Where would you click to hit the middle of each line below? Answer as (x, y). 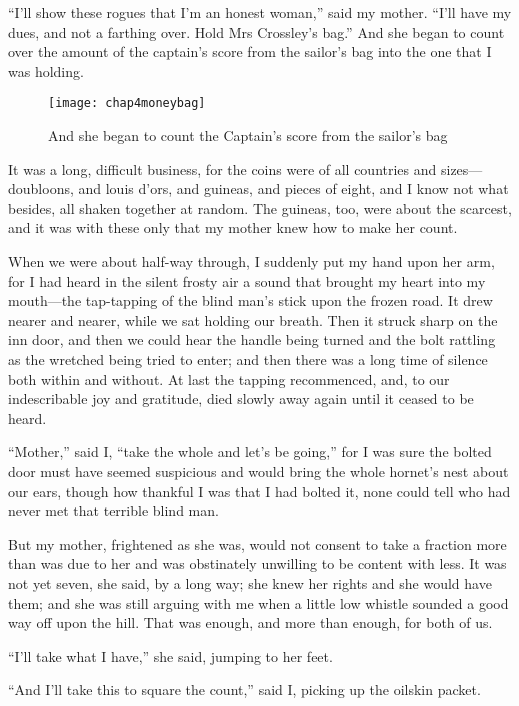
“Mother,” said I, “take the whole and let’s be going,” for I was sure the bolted (250, 451)
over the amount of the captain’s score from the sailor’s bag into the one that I (250, 51)
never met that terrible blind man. (113, 510)
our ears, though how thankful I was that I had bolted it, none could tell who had (259, 490)
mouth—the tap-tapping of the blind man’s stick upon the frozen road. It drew (250, 300)
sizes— (461, 168)
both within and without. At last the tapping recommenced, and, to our (229, 378)
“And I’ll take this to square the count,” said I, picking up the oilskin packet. (244, 689)
